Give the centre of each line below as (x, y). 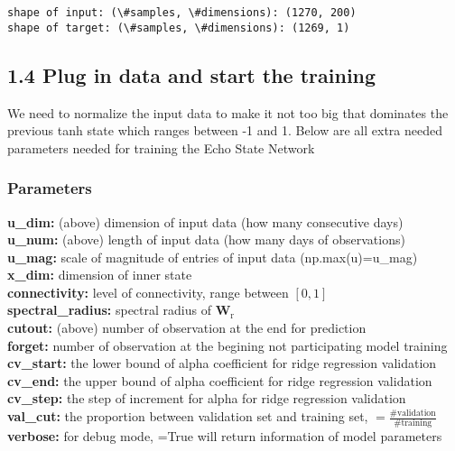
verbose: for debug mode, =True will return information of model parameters (225, 436)
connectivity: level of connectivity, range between (148, 292)
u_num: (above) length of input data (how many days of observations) (206, 239)
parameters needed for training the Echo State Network (161, 147)
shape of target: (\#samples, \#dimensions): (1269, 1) (179, 28)
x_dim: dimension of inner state (100, 275)
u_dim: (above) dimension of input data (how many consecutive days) (205, 221)
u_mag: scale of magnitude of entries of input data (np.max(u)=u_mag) (213, 257)
